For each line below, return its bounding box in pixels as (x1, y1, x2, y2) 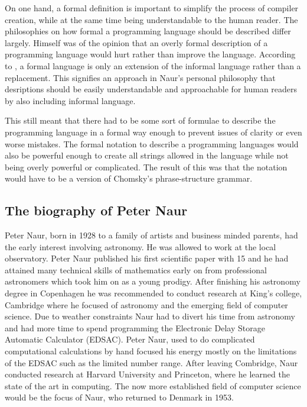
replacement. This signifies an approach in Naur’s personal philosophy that (5, 71, 276, 83)
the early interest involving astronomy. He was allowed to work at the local (5, 240, 276, 253)
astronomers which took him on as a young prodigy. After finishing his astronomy (5, 275, 301, 288)
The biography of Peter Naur (5, 201, 188, 219)
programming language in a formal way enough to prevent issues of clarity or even (5, 125, 302, 138)
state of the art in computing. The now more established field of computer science (5, 379, 301, 392)
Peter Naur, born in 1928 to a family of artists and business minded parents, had (5, 229, 298, 241)
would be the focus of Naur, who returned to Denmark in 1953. (5, 391, 234, 403)
